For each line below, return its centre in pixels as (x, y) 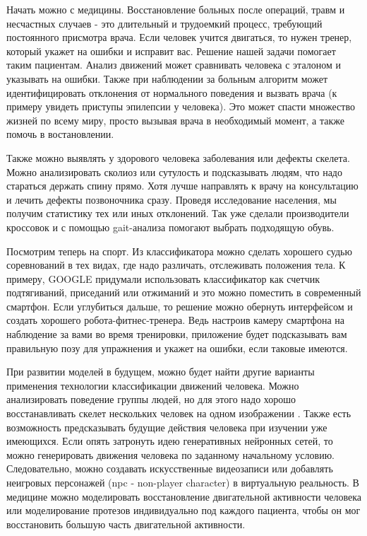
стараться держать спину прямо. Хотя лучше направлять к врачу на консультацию (182, 186)
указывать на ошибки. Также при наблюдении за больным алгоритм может (167, 78)
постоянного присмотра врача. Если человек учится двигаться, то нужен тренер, (179, 37)
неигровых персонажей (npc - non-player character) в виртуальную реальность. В (183, 482)
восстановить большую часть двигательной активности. (126, 524)
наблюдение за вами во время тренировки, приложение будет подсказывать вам (177, 334)
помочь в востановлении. (60, 134)
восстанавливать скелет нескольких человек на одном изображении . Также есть (179, 413)
